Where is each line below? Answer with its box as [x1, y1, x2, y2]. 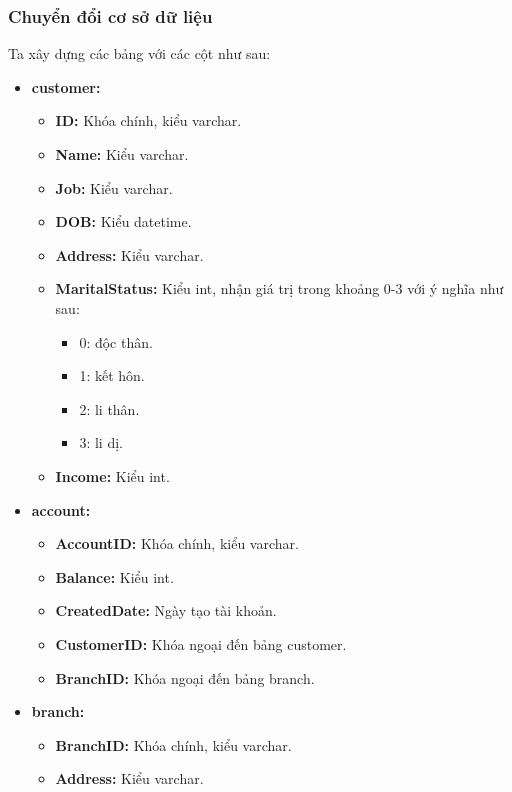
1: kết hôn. [79, 365, 145, 386]
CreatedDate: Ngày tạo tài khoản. [55, 600, 277, 621]
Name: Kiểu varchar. [55, 144, 189, 164]
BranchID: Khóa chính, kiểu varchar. [55, 734, 292, 755]
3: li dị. [79, 432, 123, 453]
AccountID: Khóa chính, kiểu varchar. [55, 533, 299, 554]
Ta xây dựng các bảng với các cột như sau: [8, 43, 271, 64]
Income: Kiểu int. [55, 465, 170, 486]
